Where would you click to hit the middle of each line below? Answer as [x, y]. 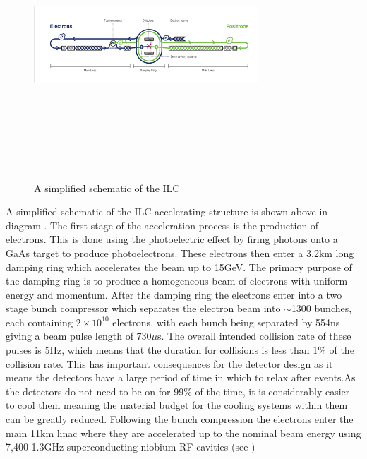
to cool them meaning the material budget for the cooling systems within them [177, 405]
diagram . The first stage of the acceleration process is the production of [162, 225]
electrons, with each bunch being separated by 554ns [226, 322]
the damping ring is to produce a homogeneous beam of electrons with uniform [177, 281]
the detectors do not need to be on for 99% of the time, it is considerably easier [178, 391]
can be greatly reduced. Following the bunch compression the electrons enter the [180, 419]
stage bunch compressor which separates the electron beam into [143, 308]
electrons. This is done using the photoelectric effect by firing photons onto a [172, 239]
